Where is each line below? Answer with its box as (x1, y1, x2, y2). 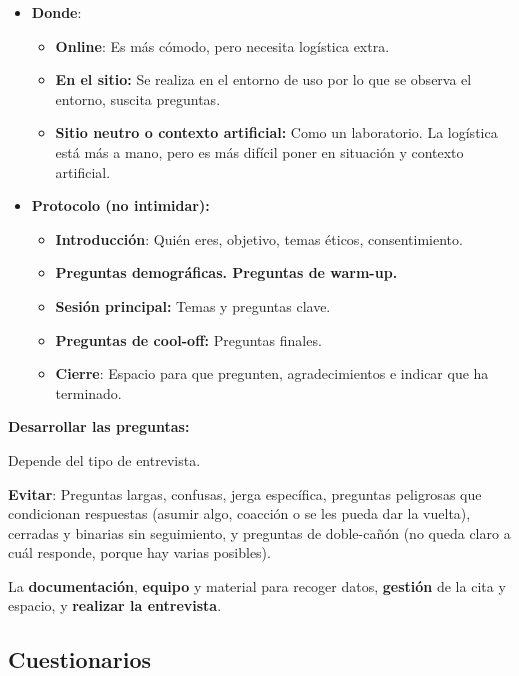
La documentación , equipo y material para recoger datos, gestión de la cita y (8, 575, 506, 596)
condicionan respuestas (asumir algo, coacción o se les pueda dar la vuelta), (8, 503, 471, 524)
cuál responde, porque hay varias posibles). (8, 542, 271, 563)
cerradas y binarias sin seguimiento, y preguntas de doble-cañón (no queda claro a (8, 522, 511, 543)
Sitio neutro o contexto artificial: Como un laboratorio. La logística (55, 122, 498, 143)
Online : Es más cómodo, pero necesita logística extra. (55, 35, 390, 56)
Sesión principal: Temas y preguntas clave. (55, 295, 331, 316)
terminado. (55, 382, 122, 403)
